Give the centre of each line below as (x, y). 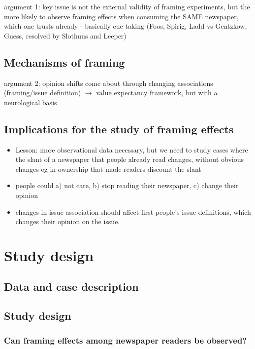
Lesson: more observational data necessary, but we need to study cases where (132, 149)
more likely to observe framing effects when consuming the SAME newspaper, (121, 16)
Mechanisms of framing (64, 62)
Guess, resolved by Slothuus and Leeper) (65, 35)
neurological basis (31, 102)
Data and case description (71, 287)
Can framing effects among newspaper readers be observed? (126, 340)
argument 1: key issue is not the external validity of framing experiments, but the (127, 6)
